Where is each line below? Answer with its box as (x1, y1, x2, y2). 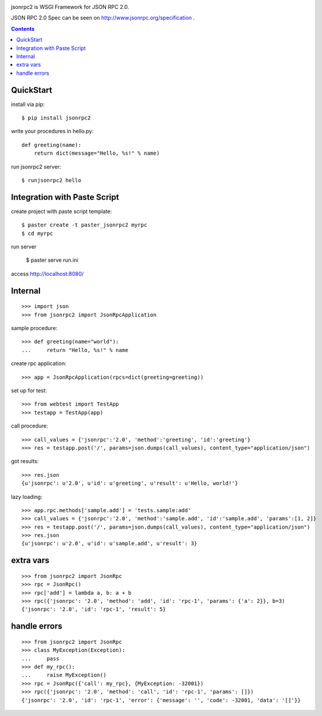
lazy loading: (11, 493, 43, 500)
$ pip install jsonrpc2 (21, 115, 91, 121)
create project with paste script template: (11, 208, 112, 215)
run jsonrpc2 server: (11, 163, 61, 170)
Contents (11, 25, 35, 32)
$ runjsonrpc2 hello (21, 177, 82, 184)
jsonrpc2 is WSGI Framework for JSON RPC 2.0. (11, 4, 129, 10)
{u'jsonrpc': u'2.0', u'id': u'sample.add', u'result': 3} (21, 540, 198, 547)
